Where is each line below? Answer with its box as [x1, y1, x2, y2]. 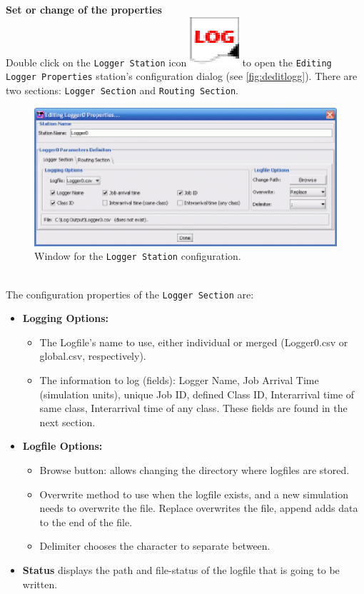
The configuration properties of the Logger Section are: [6, 286, 254, 301]
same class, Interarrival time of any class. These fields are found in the [39, 401, 348, 416]
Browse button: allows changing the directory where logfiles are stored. [39, 463, 350, 477]
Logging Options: [22, 311, 109, 326]
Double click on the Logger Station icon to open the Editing [6, 54, 332, 69]
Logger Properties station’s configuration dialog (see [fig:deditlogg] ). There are [6, 69, 358, 84]
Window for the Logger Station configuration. [34, 248, 241, 263]
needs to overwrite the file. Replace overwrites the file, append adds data [39, 500, 358, 515]
